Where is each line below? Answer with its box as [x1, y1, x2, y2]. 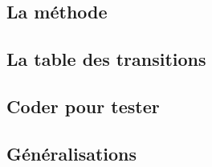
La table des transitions [6, 47, 206, 71]
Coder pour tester [6, 93, 160, 118]
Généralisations [6, 141, 137, 165]
